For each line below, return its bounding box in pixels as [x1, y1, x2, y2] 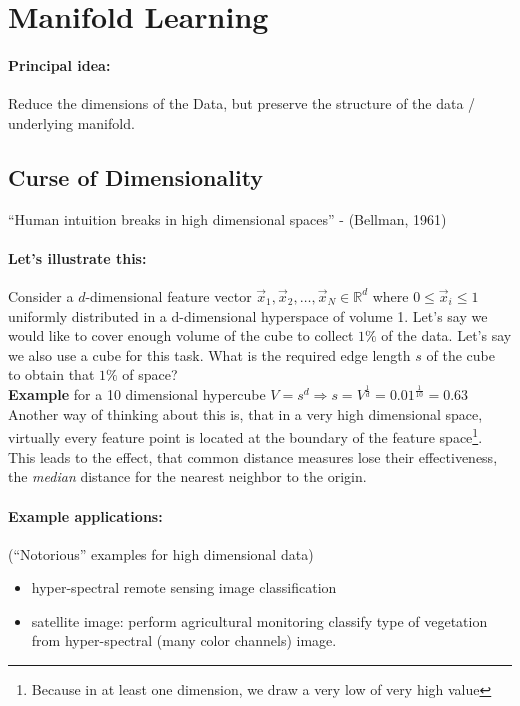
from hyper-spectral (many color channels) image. [31, 630, 337, 651]
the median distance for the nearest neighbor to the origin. [8, 466, 367, 487]
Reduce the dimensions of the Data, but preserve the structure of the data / [8, 93, 476, 114]
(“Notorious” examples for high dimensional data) [8, 543, 314, 564]
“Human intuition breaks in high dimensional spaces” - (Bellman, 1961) [8, 208, 447, 229]
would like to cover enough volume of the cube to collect [8, 325, 354, 346]
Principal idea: [8, 54, 111, 75]
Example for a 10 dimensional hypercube [8, 384, 266, 405]
